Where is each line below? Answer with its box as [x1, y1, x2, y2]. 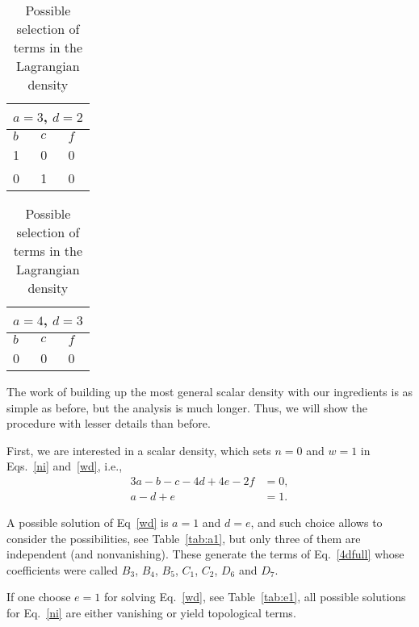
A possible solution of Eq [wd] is [6, 514, 169, 531]
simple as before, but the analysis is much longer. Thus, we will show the [6, 399, 368, 416]
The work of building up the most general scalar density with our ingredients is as [6, 383, 413, 399]
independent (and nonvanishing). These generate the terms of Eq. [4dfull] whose [6, 545, 404, 562]
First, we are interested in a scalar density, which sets [6, 441, 271, 458]
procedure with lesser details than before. [6, 415, 211, 432]
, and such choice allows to [250, 514, 383, 531]
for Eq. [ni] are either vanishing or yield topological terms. [6, 604, 296, 621]
